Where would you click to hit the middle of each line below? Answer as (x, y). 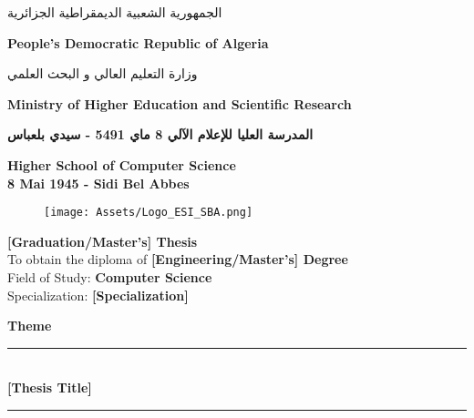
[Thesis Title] (50, 387)
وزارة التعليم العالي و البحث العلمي (103, 73)
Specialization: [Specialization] (98, 295)
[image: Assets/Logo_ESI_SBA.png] (149, 213)
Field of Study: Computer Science (110, 277)
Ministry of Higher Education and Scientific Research (180, 103)
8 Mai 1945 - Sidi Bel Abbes (98, 183)
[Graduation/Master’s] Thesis (103, 241)
